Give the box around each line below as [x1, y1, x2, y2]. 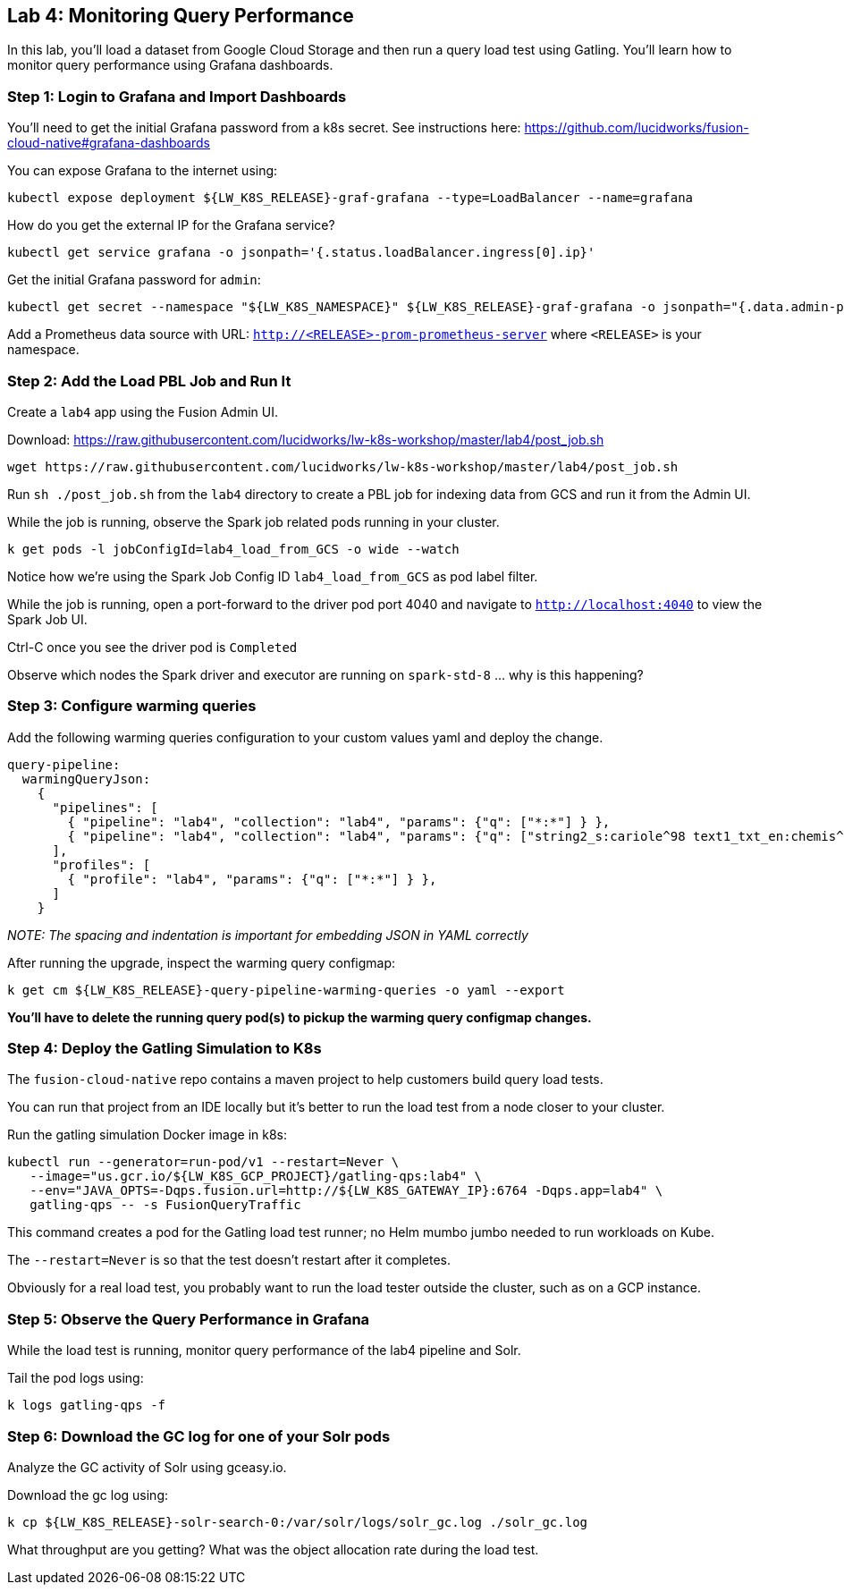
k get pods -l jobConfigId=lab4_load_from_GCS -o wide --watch [7, 541, 460, 556]
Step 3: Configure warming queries [7, 697, 257, 716]
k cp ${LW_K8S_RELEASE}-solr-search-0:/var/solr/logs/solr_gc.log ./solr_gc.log [7, 1514, 588, 1529]
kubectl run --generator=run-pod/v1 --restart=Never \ [7, 1155, 400, 1170]
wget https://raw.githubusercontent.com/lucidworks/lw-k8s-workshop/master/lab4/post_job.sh [7, 459, 679, 474]
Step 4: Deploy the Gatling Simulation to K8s [7, 1039, 322, 1058]
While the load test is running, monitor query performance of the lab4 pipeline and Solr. [7, 1342, 521, 1359]
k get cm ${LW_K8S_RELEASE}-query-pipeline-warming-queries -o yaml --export [7, 982, 565, 997]
